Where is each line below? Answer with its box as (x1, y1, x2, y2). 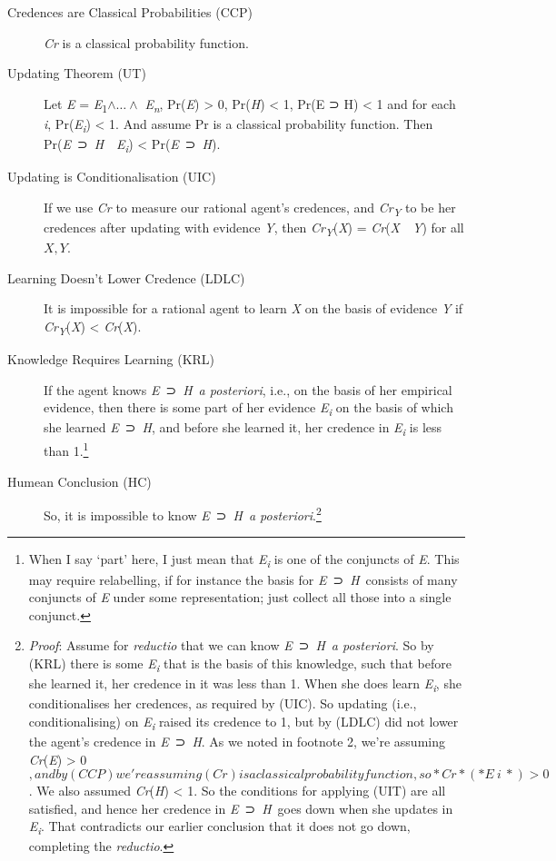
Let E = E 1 (44, 94, 108, 115)
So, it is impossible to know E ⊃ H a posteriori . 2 (44, 503, 322, 524)
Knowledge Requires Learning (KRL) (7, 349, 215, 368)
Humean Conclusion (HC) (7, 471, 152, 490)
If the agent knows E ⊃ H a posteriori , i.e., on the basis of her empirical (44, 380, 452, 399)
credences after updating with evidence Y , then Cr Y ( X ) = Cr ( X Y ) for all (44, 217, 464, 239)
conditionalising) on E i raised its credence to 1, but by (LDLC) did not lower (28, 711, 459, 733)
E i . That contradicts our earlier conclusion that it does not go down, (28, 816, 411, 838)
